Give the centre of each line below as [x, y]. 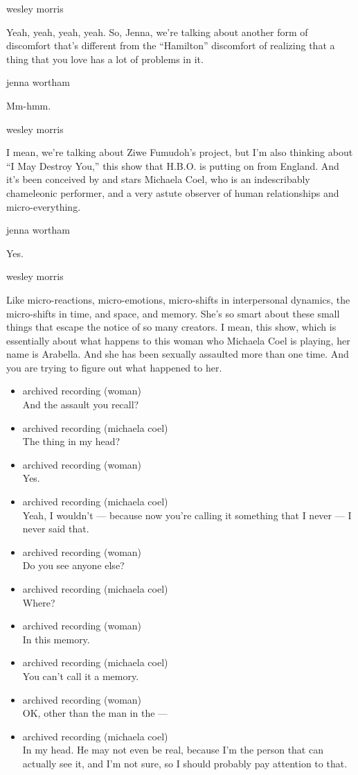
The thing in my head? [71, 441]
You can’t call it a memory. [81, 676]
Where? [39, 602]
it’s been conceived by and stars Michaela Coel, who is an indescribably [158, 179]
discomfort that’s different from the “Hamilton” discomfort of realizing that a [171, 45]
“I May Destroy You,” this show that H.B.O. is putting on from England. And [173, 165]
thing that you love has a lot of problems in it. [105, 59]
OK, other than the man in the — [95, 713]
